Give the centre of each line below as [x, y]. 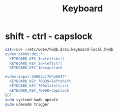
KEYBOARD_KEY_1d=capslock [36, 68]
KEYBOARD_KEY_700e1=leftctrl [39, 86]
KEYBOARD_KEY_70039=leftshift [40, 81]
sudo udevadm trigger [27, 104]
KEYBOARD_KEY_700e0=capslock [39, 90]
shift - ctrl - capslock [49, 36]
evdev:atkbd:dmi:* [24, 54]
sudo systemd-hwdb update [31, 100]
